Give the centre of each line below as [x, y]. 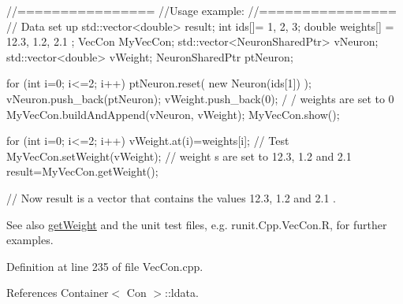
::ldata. [181, 293]
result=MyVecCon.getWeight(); [82, 171]
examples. [30, 240]
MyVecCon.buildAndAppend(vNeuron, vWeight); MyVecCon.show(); [173, 114]
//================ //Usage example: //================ [201, 10]
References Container [58, 293]
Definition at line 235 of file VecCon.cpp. [105, 266]
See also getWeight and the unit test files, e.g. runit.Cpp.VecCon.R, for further [197, 224]
